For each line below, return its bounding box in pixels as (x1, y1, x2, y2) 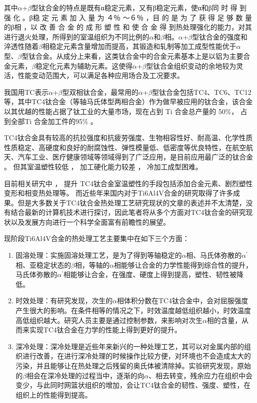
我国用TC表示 (4, 86, 49, 97)
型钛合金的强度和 (192, 31, 248, 41)
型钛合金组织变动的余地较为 (146, 60, 236, 71)
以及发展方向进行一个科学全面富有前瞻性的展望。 (10, 216, 170, 227)
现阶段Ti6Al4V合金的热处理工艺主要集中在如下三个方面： (4, 233, 189, 243)
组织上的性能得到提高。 (15, 389, 92, 400)
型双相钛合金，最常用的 (62, 86, 139, 97)
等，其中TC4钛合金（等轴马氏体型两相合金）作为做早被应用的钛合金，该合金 (4, 96, 253, 107)
